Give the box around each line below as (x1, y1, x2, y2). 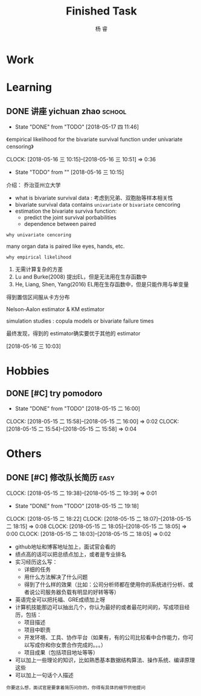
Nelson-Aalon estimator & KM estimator (6, 305, 105, 312)
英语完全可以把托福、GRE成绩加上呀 (14, 596, 106, 603)
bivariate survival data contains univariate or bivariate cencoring (14, 201, 181, 208)
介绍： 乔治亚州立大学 (6, 181, 61, 188)
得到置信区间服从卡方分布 (6, 293, 70, 300)
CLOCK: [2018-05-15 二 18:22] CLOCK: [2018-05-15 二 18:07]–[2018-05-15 (6, 515, 191, 522)
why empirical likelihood (6, 254, 71, 260)
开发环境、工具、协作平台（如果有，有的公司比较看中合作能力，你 (24, 633, 188, 641)
